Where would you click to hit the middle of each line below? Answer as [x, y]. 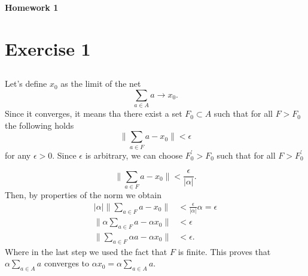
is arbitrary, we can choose [134, 155]
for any [18, 155]
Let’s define [26, 84]
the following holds [39, 125]
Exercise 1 [48, 48]
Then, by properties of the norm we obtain [83, 195]
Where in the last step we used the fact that [86, 251]
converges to [67, 263]
